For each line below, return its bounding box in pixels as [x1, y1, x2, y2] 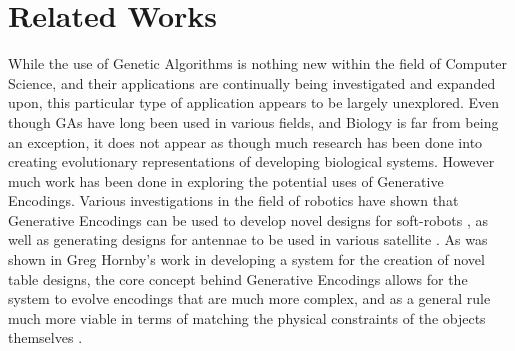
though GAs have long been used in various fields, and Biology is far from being [8, 111, 499, 132]
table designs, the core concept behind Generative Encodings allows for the [8, 268, 468, 289]
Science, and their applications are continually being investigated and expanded [8, 72, 496, 93]
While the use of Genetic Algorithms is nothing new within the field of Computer [8, 53, 507, 74]
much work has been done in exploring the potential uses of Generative [8, 170, 444, 191]
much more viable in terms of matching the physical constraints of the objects [8, 307, 486, 328]
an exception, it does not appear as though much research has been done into [8, 131, 483, 152]
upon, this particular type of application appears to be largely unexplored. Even [8, 92, 500, 113]
